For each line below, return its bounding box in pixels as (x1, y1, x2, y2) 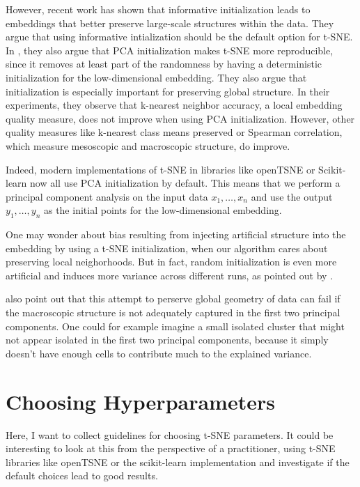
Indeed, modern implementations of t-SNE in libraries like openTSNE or (6, 162, 315, 176)
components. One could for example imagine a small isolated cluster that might (6, 318, 345, 333)
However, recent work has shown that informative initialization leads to (6, 2, 311, 16)
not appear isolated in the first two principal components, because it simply (6, 332, 329, 347)
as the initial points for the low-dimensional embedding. (43, 203, 282, 217)
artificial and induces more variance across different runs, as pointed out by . (6, 268, 334, 282)
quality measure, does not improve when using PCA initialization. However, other (6, 111, 355, 125)
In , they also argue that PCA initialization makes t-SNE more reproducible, (6, 42, 334, 57)
